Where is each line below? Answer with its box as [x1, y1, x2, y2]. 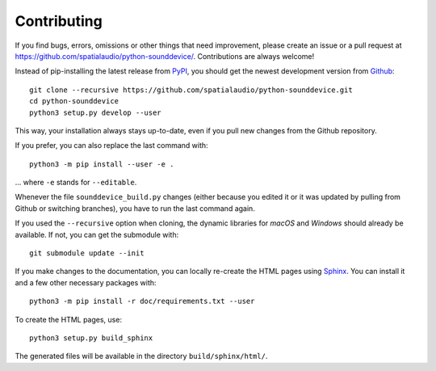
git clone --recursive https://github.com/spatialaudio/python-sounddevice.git [29, 85, 353, 95]
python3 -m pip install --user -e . [29, 159, 174, 169]
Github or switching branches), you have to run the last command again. [15, 203, 256, 213]
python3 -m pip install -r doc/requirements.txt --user [29, 297, 255, 306]
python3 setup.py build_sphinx [29, 333, 153, 343]
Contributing [15, 12, 103, 30]
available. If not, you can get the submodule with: [15, 230, 179, 239]
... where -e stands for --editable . [15, 178, 137, 188]
